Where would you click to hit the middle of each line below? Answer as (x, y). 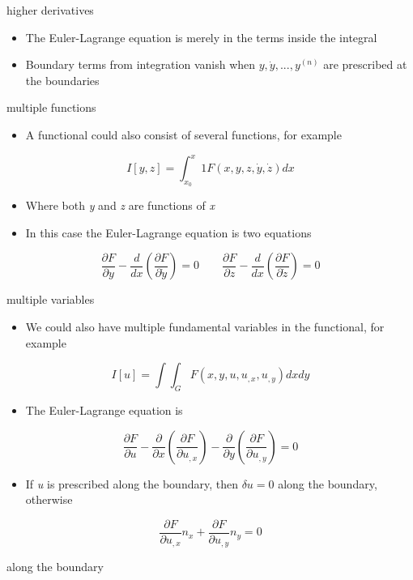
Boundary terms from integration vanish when (141, 64)
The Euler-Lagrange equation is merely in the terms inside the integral (201, 37)
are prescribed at (365, 64)
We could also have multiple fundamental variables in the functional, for (205, 327)
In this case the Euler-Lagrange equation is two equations (168, 232)
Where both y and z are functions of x (120, 205)
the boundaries (62, 80)
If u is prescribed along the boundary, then (132, 483)
